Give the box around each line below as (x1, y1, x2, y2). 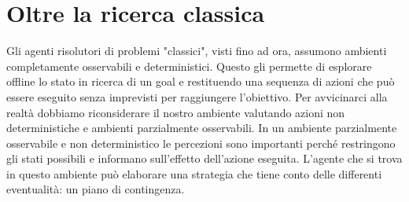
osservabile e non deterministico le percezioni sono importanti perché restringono (6, 134, 396, 151)
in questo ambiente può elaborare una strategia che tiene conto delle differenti (6, 165, 382, 182)
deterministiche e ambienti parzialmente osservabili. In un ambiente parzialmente (6, 119, 397, 136)
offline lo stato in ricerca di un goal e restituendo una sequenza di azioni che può (6, 73, 395, 90)
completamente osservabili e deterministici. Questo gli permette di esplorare (6, 57, 372, 74)
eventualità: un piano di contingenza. (6, 181, 185, 197)
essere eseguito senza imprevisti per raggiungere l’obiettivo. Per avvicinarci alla (6, 88, 388, 105)
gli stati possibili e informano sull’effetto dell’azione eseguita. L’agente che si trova (6, 150, 403, 167)
